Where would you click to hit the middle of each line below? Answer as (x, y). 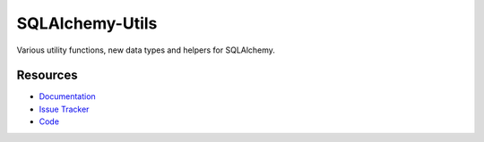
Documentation (67, 96)
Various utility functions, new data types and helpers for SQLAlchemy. (146, 50)
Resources (47, 75)
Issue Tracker (64, 109)
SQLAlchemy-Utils (87, 23)
